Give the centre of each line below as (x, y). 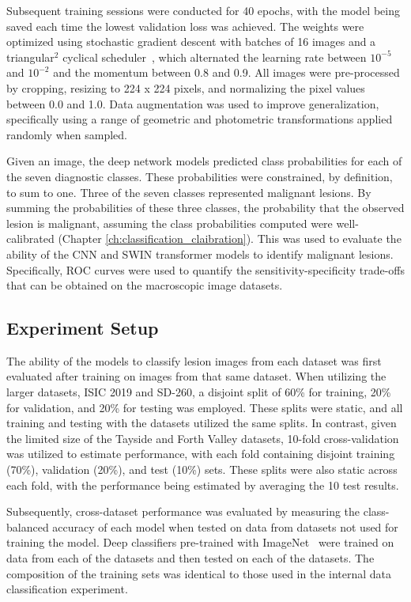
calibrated (30, 239)
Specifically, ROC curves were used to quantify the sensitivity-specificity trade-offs (205, 269)
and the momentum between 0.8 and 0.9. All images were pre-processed (226, 72)
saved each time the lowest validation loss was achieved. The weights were (185, 26)
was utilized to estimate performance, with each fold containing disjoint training (201, 454)
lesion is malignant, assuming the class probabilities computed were (170, 223)
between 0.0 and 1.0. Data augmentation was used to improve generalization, (193, 103)
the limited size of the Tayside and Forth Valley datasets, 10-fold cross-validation (203, 438)
